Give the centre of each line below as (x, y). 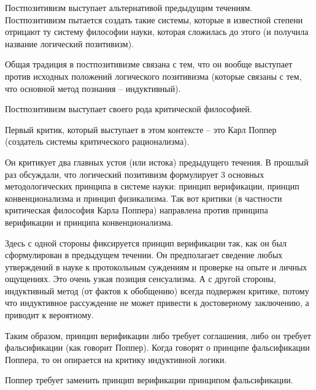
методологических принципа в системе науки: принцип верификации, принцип (152, 186)
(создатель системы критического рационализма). (97, 141)
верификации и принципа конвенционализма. (89, 222)
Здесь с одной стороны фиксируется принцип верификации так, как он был (146, 243)
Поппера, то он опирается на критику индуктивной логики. (116, 359)
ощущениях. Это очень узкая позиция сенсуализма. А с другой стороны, (141, 279)
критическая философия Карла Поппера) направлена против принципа (137, 210)
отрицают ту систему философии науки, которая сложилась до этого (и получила (157, 32)
